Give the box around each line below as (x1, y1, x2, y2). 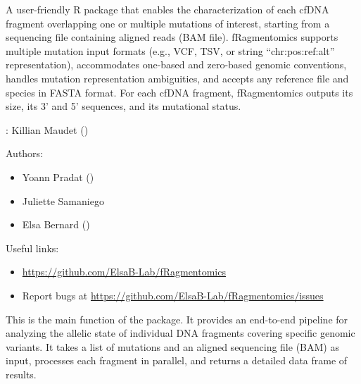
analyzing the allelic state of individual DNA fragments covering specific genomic (6, 326, 355, 340)
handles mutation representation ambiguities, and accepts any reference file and (6, 70, 349, 85)
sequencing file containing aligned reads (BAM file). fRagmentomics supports (6, 30, 338, 44)
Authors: (6, 146, 44, 161)
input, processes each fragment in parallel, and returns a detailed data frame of (6, 353, 348, 368)
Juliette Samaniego (22, 193, 104, 208)
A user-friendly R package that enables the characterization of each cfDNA (6, 2, 329, 16)
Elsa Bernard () (22, 217, 90, 232)
